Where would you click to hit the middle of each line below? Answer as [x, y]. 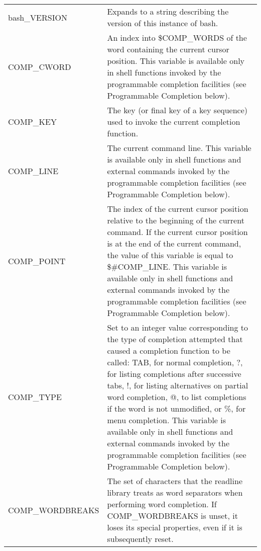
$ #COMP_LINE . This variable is [167, 266]
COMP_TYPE [35, 397]
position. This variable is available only [176, 61]
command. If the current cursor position [177, 232]
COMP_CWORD [40, 66]
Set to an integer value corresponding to [178, 327]
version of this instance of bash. [163, 23]
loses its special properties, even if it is [175, 527]
